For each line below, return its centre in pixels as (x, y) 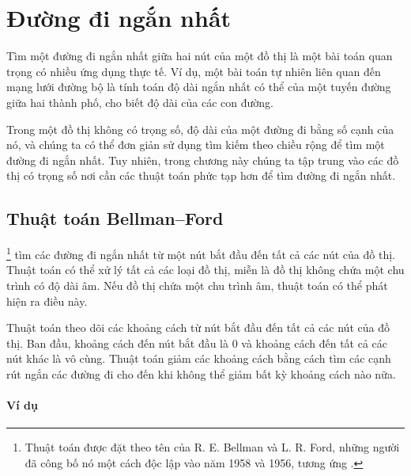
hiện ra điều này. (47, 301)
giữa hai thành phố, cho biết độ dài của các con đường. (140, 102)
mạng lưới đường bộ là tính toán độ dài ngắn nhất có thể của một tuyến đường (199, 87)
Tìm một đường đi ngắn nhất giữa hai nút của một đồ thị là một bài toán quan (200, 56)
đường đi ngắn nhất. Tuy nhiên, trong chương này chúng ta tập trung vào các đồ (203, 160)
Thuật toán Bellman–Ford (115, 218)
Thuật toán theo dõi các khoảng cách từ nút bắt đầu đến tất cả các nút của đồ (198, 327)
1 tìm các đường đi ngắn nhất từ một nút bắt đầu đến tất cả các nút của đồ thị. (201, 253)
